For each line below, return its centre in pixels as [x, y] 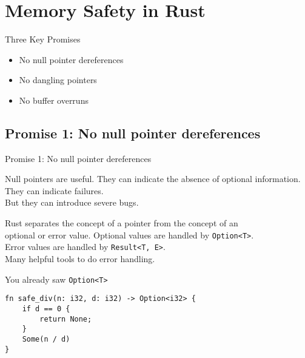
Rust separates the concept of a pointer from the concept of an [122, 223]
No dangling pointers [58, 80]
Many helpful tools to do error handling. [80, 258]
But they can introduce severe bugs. [72, 202]
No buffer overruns [54, 100]
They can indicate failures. [54, 190]
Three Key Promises [43, 39]
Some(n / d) [46, 339]
